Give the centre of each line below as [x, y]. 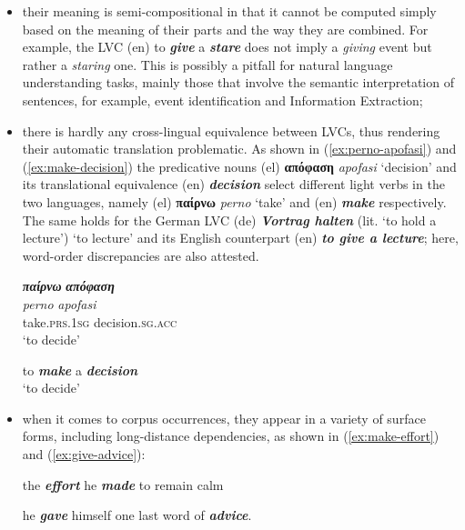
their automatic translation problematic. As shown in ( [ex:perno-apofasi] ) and [239, 149]
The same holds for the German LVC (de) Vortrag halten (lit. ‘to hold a [229, 220]
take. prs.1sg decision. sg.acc [100, 321]
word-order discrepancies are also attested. [141, 255]
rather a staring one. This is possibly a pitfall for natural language [207, 64]
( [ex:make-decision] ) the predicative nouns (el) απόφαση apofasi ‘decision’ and [239, 166]
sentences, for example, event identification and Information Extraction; [222, 100]
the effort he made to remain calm [123, 484]
